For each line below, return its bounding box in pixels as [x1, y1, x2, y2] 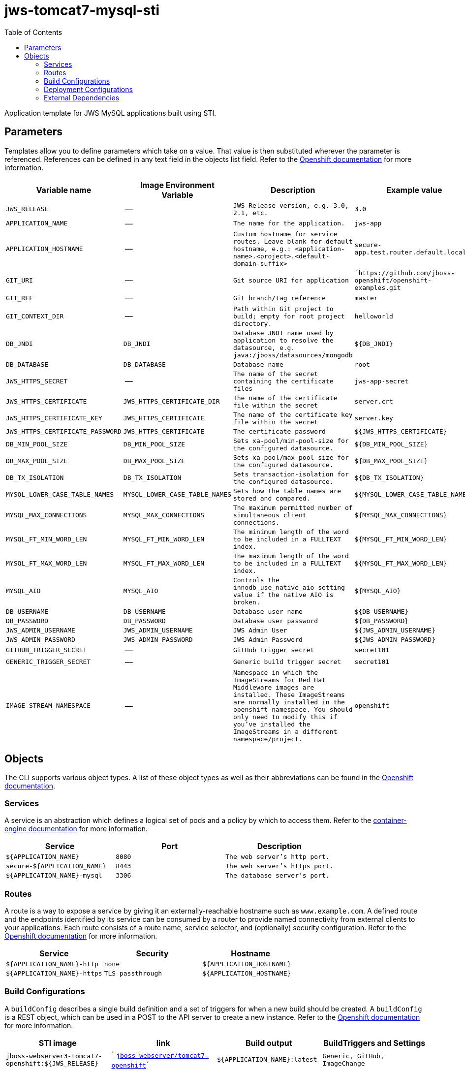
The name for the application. [233, 220, 345, 227]
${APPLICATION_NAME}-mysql [6, 872, 102, 880]
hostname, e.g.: [233, 245, 291, 252]
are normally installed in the [233, 698, 345, 706]
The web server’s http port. [225, 853, 330, 861]
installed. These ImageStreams [233, 691, 345, 698]
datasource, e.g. [233, 344, 295, 351]
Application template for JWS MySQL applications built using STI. [4, 108, 217, 117]
